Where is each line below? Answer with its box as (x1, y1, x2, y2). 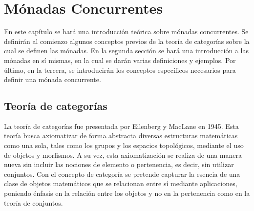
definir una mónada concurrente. (4, 74, 101, 84)
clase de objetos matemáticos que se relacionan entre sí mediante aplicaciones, (4, 178, 237, 189)
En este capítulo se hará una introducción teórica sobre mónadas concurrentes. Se (4, 26, 249, 37)
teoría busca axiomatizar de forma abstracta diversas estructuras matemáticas (4, 130, 238, 141)
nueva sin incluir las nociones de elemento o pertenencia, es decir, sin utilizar (4, 159, 234, 169)
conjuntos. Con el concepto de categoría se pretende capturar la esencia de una (4, 169, 240, 179)
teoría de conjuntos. (4, 197, 63, 208)
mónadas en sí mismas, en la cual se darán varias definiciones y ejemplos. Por (4, 55, 236, 65)
